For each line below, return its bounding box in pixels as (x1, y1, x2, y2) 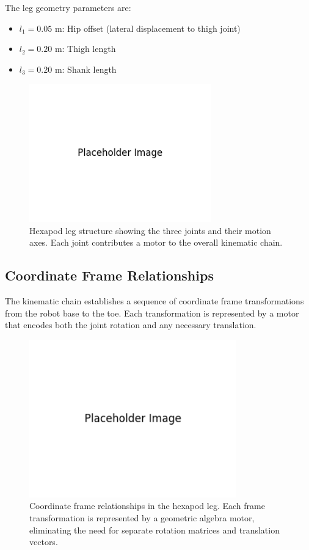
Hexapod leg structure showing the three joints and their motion (29, 224, 271, 237)
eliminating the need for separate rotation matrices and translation (29, 523, 280, 536)
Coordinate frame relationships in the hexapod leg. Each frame (29, 499, 265, 512)
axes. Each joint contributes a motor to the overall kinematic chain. (29, 236, 283, 249)
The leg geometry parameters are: (5, 1, 131, 13)
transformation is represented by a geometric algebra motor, (29, 512, 255, 524)
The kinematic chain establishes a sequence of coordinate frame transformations (5, 295, 304, 307)
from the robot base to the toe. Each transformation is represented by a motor (5, 306, 299, 319)
